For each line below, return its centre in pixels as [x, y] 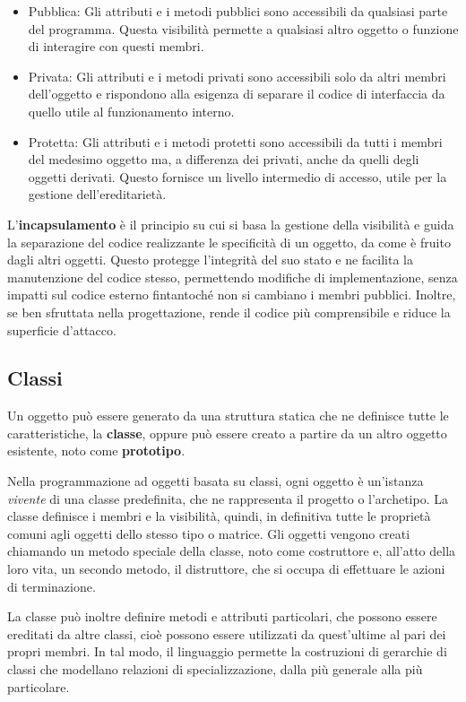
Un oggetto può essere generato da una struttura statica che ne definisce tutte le [228, 416]
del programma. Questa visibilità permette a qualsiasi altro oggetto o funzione [243, 28]
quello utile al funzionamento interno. [131, 111]
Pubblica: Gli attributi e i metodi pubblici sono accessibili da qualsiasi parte [238, 11]
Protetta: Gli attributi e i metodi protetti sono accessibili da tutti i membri [235, 141]
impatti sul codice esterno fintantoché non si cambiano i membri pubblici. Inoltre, [232, 295]
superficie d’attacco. [62, 329]
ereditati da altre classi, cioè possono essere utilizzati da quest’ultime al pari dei [227, 633]
